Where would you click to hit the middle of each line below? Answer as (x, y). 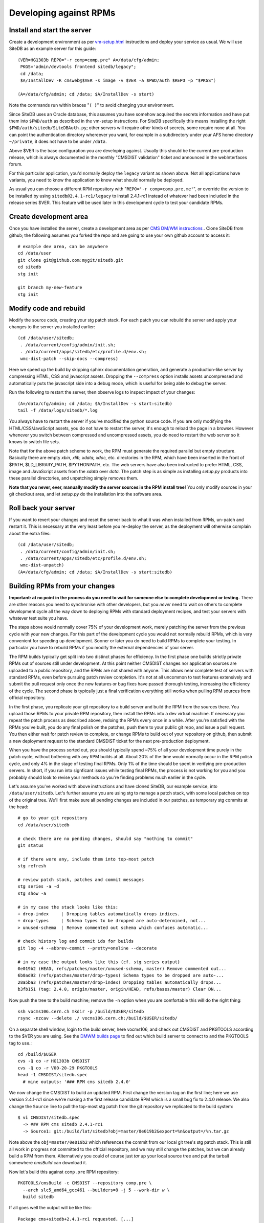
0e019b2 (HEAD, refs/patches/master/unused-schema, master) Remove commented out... (122, 969)
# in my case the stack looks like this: (68, 907)
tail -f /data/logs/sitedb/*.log (58, 410)
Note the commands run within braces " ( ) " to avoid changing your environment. (92, 105)
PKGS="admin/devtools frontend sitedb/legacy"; (78, 67)
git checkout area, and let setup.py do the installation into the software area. (86, 494)
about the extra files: (30, 533)
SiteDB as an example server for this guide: (53, 48)
